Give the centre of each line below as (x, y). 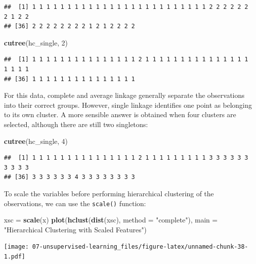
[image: (17, 247)
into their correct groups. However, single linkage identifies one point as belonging (128, 105)
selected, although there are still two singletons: (76, 124)
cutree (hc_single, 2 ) (36, 42)
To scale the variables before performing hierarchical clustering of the (109, 193)
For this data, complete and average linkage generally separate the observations (124, 95)
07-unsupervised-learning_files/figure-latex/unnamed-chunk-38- (140, 247)
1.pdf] (15, 257)
